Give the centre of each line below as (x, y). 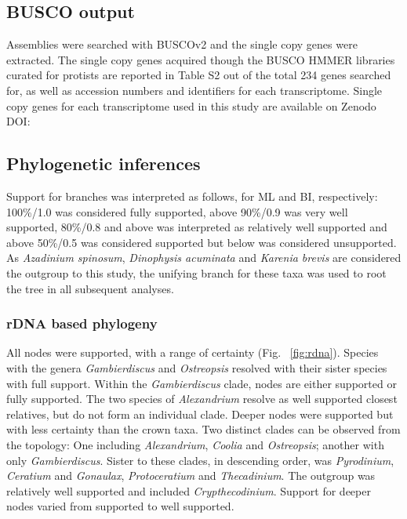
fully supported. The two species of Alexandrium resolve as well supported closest (202, 399)
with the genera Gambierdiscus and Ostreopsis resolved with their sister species (197, 367)
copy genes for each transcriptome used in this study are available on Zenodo (191, 105)
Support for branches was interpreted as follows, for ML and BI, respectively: (192, 196)
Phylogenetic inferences (104, 163)
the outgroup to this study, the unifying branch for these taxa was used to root (196, 272)
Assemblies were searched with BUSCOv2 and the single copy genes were (182, 44)
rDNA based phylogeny (82, 323)
